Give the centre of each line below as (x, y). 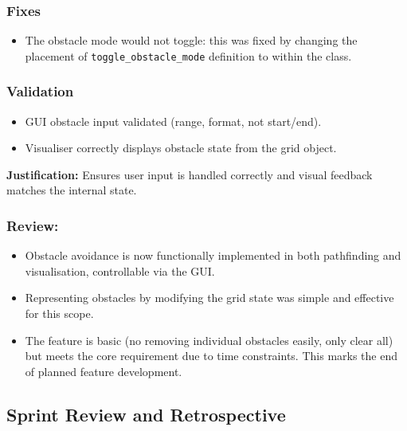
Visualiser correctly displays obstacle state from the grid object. (181, 148)
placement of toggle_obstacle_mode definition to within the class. (188, 55)
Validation (40, 91)
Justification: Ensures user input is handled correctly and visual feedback (190, 174)
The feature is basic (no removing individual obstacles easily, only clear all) (209, 340)
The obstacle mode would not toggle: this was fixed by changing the (191, 40)
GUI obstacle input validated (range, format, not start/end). (173, 121)
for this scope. (59, 313)
